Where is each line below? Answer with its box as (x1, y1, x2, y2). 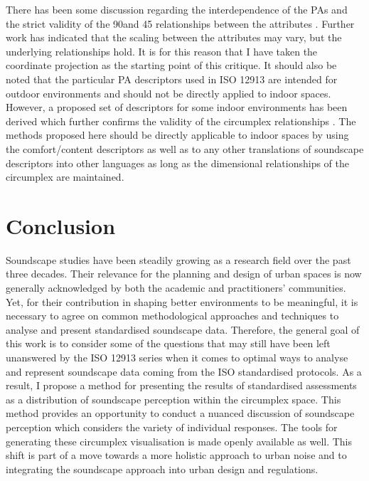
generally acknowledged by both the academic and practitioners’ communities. (6, 280, 346, 295)
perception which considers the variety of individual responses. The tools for (6, 419, 338, 434)
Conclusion (6, 211, 116, 240)
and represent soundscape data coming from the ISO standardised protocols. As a (6, 364, 362, 379)
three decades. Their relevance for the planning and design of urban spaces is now (6, 266, 362, 281)
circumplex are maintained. (6, 169, 124, 184)
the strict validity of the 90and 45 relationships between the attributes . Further (6, 16, 355, 31)
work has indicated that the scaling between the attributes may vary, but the (6, 30, 342, 45)
